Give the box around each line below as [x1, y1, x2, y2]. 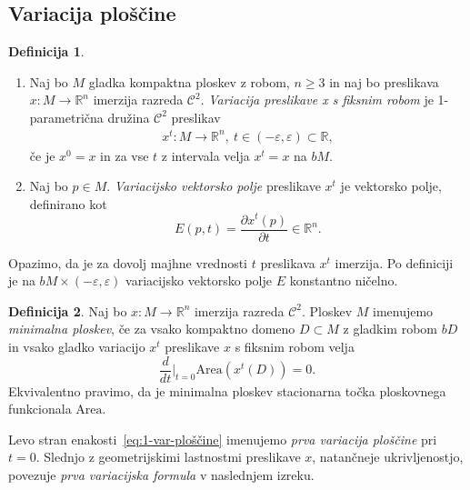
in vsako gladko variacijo [8, 336, 145, 355]
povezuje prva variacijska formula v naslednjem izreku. [8, 465, 315, 485]
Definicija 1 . [8, 42, 85, 61]
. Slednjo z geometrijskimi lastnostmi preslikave [35, 447, 301, 466]
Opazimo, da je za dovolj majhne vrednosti [8, 253, 248, 272]
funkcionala [8, 399, 72, 418]
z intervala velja [161, 145, 250, 165]
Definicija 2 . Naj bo [8, 301, 127, 320]
